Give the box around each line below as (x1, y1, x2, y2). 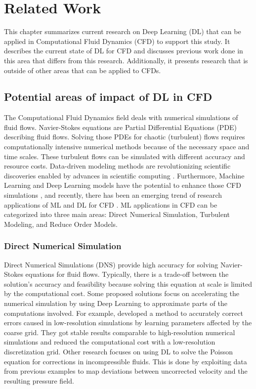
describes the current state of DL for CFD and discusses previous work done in (4, 45, 243, 56)
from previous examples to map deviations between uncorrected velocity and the (4, 366, 248, 376)
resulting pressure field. (4, 375, 74, 386)
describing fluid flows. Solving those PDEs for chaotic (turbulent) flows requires (4, 131, 245, 142)
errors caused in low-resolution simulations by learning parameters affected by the (4, 317, 252, 328)
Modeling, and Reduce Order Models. (4, 218, 118, 229)
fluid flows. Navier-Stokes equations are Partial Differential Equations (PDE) (4, 122, 237, 132)
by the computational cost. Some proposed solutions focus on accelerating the (4, 288, 240, 299)
